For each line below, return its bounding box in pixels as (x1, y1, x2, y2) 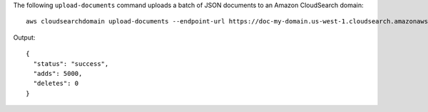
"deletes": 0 (33, 79, 79, 88)
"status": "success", (33, 60, 109, 67)
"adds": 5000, (33, 69, 83, 77)
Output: (13, 33, 36, 42)
